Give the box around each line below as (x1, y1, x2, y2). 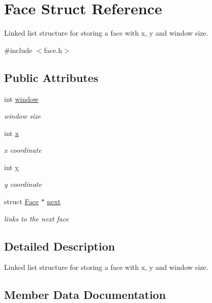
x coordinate (4, 145, 42, 155)
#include (4, 44, 33, 55)
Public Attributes (4, 69, 99, 85)
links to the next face (4, 213, 69, 224)
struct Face (4, 196, 39, 207)
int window (4, 93, 39, 104)
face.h (44, 44, 62, 55)
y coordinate (4, 179, 42, 189)
